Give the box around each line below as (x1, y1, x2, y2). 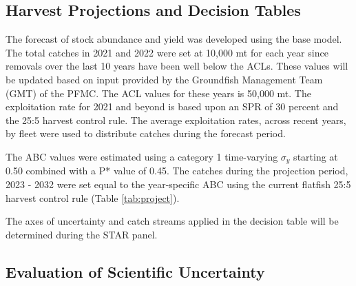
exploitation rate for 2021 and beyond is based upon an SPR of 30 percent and (6, 99, 339, 114)
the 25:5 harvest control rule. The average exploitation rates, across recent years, (6, 112, 346, 127)
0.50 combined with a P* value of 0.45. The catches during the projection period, (6, 163, 348, 178)
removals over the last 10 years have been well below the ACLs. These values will (6, 59, 348, 73)
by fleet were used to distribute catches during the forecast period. (6, 126, 286, 141)
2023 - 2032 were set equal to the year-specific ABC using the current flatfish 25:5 (6, 177, 351, 191)
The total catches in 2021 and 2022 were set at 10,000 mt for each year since (6, 45, 328, 59)
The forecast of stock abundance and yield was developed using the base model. (6, 32, 342, 46)
